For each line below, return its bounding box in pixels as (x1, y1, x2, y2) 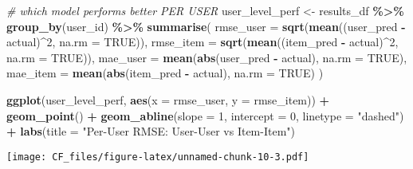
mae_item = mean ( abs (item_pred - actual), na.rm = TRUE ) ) (6, 65, 324, 81)
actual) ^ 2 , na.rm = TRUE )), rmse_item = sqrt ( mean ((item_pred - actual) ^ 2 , (6, 33, 399, 50)
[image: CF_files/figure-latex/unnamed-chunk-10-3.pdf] (6, 151, 309, 163)
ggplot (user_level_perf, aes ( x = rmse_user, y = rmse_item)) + (6, 91, 330, 108)
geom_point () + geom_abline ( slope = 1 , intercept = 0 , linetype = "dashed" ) (6, 107, 404, 124)
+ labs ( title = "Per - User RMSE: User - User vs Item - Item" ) (6, 123, 296, 140)
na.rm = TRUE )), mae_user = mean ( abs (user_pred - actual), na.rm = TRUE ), (6, 49, 407, 65)
